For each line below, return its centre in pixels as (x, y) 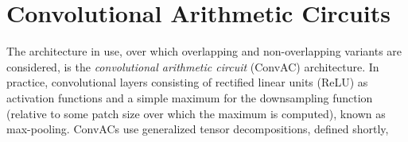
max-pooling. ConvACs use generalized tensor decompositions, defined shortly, (198, 129)
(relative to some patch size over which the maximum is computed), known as (196, 113)
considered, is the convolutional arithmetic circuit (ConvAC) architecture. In (193, 66)
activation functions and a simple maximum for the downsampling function (190, 97)
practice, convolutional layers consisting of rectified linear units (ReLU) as (187, 82)
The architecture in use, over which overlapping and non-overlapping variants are (204, 51)
